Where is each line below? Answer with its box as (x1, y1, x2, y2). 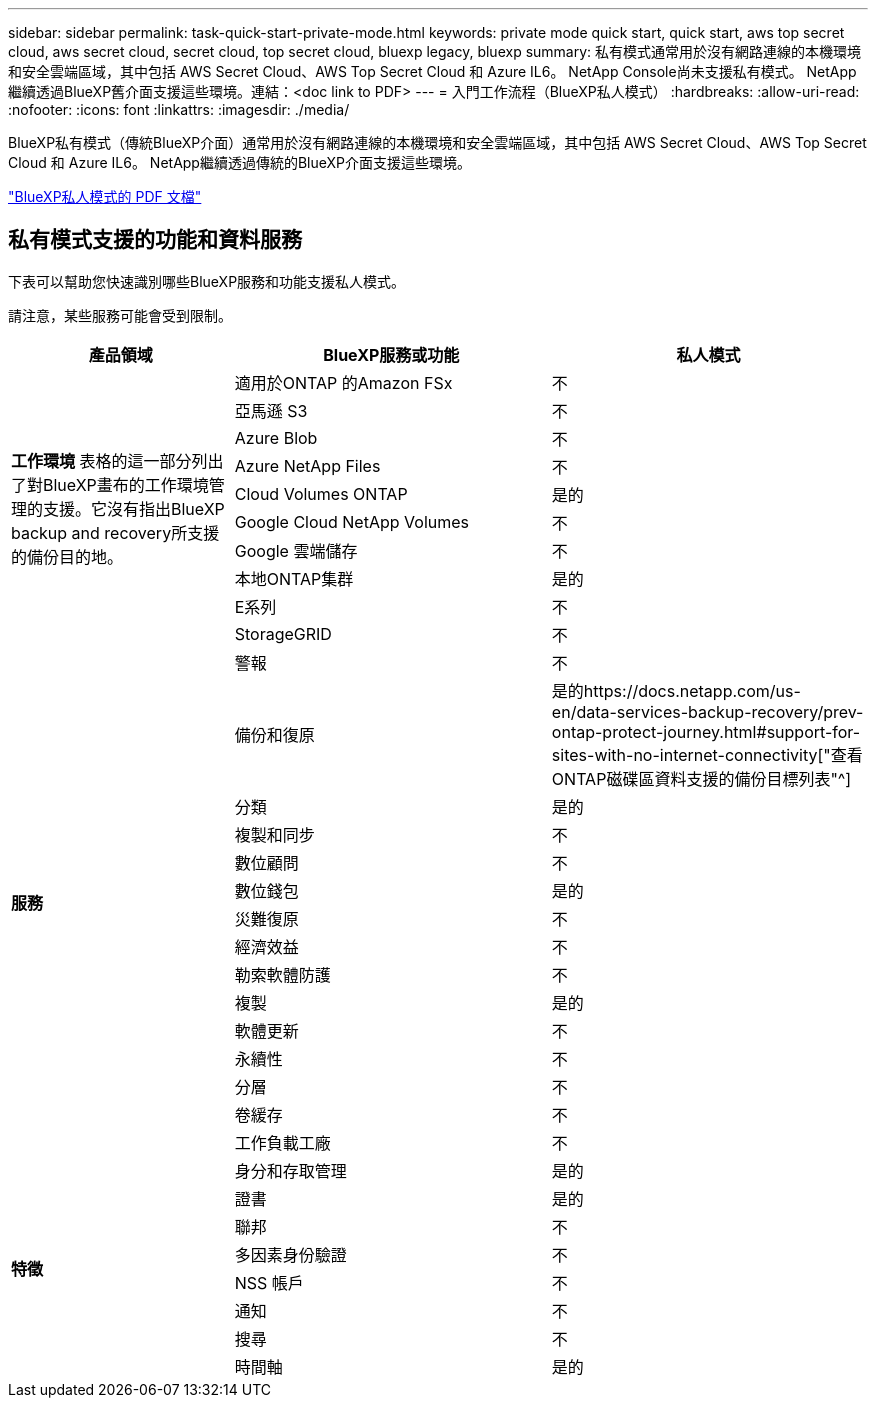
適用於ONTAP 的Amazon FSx (234, 372, 453, 393)
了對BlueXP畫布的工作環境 (11, 474, 209, 495)
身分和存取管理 (234, 1160, 347, 1181)
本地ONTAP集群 (234, 568, 354, 589)
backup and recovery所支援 (11, 522, 220, 543)
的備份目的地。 (11, 546, 124, 567)
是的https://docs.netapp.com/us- (551, 680, 801, 701)
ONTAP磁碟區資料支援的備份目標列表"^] (551, 768, 852, 789)
